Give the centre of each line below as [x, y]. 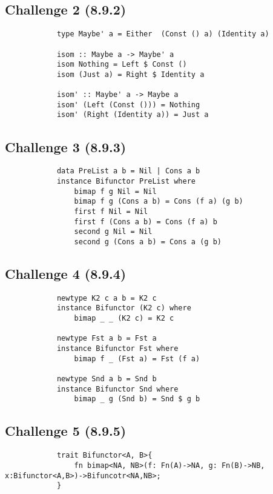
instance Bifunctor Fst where [117, 349]
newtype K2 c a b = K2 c [107, 298]
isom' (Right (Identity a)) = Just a [133, 115]
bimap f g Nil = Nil [115, 191]
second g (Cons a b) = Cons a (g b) [148, 242]
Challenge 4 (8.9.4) [66, 273]
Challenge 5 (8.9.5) [66, 431]
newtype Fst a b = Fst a [107, 339]
